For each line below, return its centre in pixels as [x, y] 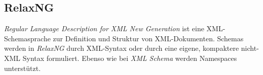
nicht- [250, 48]
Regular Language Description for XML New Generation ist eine [104, 28]
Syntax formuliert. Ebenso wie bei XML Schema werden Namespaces [130, 58]
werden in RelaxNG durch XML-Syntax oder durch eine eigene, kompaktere [122, 48]
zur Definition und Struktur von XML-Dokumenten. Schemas [148, 38]
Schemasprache [27, 38]
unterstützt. [23, 68]
